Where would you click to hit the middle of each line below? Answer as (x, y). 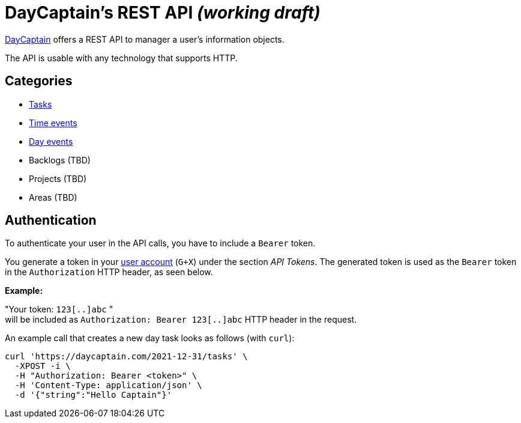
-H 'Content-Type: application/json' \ (108, 385)
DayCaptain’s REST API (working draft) (163, 13)
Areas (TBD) (53, 197)
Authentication (51, 221)
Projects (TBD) (58, 178)
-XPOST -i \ (43, 366)
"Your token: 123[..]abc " (59, 309)
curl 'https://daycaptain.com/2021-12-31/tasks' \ (126, 357)
